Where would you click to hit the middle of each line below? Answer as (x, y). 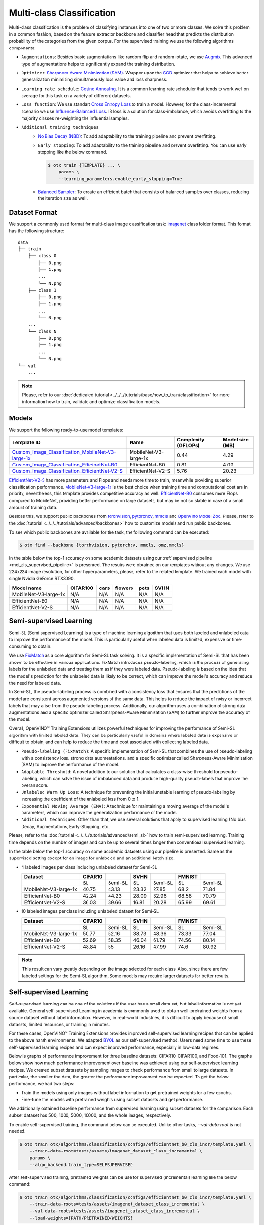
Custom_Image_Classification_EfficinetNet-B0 (65, 465)
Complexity (191, 440)
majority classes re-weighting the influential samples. (75, 118)
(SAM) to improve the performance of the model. (70, 765)
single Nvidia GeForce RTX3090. (42, 579)
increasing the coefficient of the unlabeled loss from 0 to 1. (81, 799)
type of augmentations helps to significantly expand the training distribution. (98, 64)
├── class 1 (42, 290)
